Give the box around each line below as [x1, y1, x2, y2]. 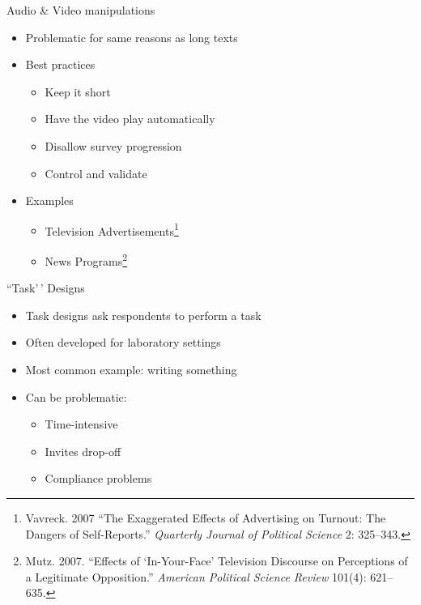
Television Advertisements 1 [45, 219, 179, 239]
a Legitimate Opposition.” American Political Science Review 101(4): [25, 568, 367, 585]
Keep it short [45, 83, 111, 100]
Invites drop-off [45, 442, 121, 459]
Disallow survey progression [45, 137, 182, 154]
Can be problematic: [25, 388, 127, 405]
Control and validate [45, 164, 147, 181]
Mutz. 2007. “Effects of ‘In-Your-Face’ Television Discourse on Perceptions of [25, 552, 408, 569]
